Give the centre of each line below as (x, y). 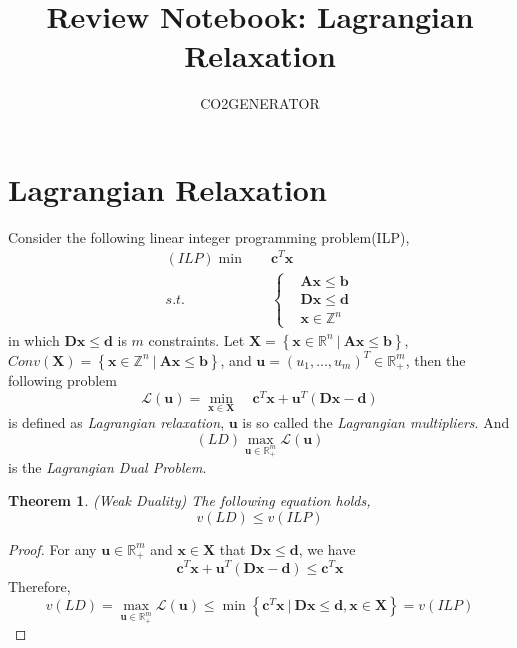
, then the (435, 359)
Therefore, (39, 585)
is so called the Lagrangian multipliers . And (376, 422)
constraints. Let (196, 339)
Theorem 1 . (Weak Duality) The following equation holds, (189, 500)
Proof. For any (52, 548)
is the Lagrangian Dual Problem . (107, 466)
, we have (327, 548)
